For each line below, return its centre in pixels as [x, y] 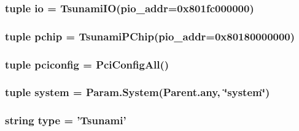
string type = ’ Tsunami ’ [66, 120]
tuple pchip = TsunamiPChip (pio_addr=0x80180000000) [150, 36]
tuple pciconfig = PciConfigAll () [87, 64]
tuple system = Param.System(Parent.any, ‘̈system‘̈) [138, 92]
